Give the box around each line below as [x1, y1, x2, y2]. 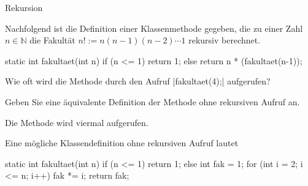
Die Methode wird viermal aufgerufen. [5, 116, 148, 128]
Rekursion [5, 1, 43, 13]
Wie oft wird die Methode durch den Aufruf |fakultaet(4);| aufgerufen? [5, 75, 271, 87]
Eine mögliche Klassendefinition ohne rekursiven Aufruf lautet [5, 136, 239, 149]
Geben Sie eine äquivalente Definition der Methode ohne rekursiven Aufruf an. [5, 95, 300, 108]
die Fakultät [29, 34, 75, 46]
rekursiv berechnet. [188, 34, 261, 46]
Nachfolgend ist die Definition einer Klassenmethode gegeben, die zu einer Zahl [5, 21, 303, 34]
